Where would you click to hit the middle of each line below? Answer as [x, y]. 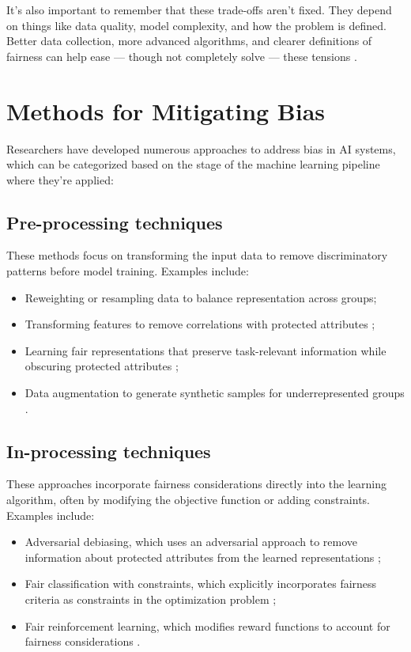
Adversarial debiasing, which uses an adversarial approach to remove [191, 542]
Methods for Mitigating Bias [166, 110]
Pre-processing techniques [115, 222]
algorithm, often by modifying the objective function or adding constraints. [189, 500]
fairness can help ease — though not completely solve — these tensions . [182, 56]
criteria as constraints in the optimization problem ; [151, 599]
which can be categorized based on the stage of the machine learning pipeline [193, 164]
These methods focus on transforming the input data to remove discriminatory [197, 255]
